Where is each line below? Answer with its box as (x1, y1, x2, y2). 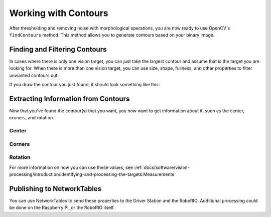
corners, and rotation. (9, 115, 55, 121)
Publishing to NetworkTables (9, 184, 102, 193)
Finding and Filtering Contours (9, 45, 107, 54)
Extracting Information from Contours (9, 94, 130, 103)
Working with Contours (9, 8, 109, 19)
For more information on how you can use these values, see (9, 164, 133, 170)
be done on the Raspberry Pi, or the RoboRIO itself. (9, 204, 115, 210)
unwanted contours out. (9, 72, 59, 78)
